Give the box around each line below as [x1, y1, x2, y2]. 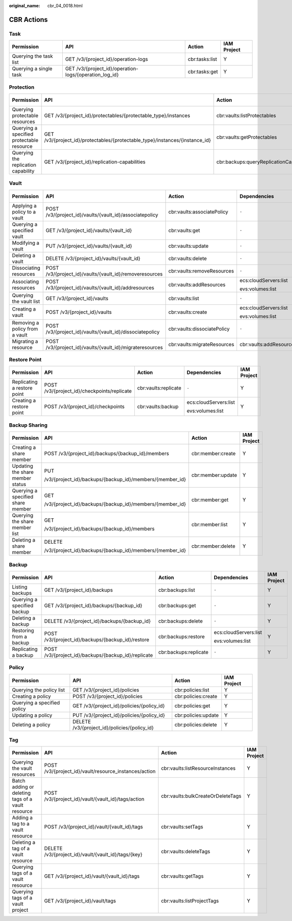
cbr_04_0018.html [47, 3, 83, 8]
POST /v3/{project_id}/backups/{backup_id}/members [44, 450, 169, 457]
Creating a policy [12, 693, 51, 700]
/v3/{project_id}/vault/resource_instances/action [44, 768, 156, 775]
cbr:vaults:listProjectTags [161, 898, 219, 904]
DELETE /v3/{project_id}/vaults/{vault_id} [45, 255, 141, 262]
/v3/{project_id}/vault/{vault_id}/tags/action [44, 796, 145, 803]
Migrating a [12, 338, 38, 345]
